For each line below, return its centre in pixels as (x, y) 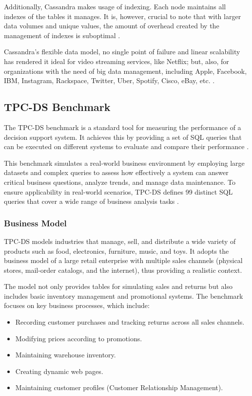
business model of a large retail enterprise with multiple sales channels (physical (123, 260)
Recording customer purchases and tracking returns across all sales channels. (130, 322)
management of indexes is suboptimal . (62, 35)
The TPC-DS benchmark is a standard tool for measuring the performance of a (123, 127)
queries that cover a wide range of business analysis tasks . (91, 201)
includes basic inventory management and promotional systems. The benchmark (124, 296)
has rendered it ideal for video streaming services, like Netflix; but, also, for (116, 61)
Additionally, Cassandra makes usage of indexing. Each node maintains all (115, 6)
